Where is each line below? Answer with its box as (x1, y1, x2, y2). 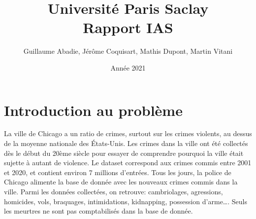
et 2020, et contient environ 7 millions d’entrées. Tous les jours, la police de (4, 167, 231, 177)
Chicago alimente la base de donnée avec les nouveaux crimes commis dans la (4, 177, 238, 187)
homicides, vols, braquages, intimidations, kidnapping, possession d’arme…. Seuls (4, 196, 247, 206)
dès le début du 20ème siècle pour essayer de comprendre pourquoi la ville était (4, 147, 244, 158)
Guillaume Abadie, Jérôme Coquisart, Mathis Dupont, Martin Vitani (23, 46, 233, 56)
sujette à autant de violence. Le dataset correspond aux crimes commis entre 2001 (4, 157, 252, 168)
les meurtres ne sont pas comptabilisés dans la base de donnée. (4, 206, 193, 216)
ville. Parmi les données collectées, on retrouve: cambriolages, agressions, (4, 186, 223, 196)
